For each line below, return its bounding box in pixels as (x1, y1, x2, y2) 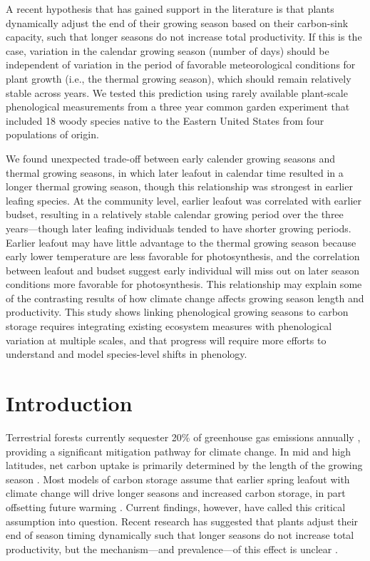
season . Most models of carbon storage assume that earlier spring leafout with (6, 471, 350, 486)
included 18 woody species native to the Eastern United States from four (6, 113, 324, 128)
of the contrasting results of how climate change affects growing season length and (6, 290, 364, 305)
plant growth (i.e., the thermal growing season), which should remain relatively (6, 71, 351, 86)
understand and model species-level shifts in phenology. (6, 346, 247, 361)
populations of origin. (6, 127, 99, 142)
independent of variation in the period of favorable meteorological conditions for (6, 57, 356, 72)
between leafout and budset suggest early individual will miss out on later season (6, 262, 360, 277)
